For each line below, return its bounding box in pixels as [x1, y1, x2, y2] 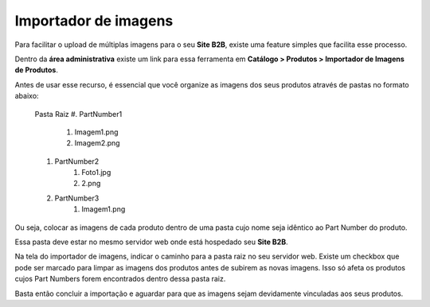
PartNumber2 [54, 156, 100, 166]
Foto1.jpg [81, 168, 111, 177]
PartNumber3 [54, 193, 100, 203]
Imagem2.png [74, 138, 120, 148]
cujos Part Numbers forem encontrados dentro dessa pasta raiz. [14, 274, 226, 284]
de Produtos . [14, 65, 59, 75]
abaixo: [14, 91, 39, 101]
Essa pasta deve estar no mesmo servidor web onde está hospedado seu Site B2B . [14, 237, 288, 247]
